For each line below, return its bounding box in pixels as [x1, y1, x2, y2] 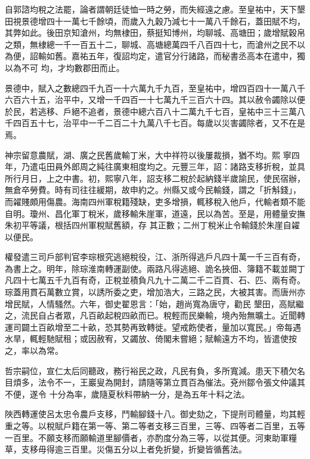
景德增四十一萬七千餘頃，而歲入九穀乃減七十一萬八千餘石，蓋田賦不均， [21, 14, 305, 27]
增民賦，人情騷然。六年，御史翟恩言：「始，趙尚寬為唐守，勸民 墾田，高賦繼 [5, 297, 304, 310]
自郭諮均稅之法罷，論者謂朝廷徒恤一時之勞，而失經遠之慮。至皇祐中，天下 [5, 3, 297, 15]
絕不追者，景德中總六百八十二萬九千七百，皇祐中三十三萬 [71, 105, 297, 117]
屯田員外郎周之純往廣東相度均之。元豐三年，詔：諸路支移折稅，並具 [38, 160, 305, 173]
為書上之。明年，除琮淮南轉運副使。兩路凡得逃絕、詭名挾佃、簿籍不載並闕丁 [5, 262, 305, 274]
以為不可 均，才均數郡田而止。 [5, 61, 125, 74]
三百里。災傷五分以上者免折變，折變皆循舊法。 [63, 443, 247, 455]
